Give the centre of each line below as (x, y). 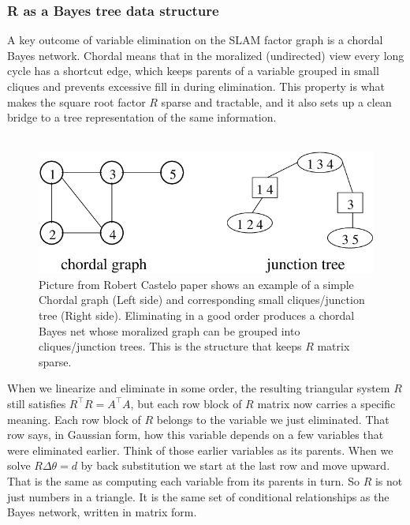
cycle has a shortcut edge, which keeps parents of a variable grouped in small (193, 71)
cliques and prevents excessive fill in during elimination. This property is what (196, 86)
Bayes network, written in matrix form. (102, 512)
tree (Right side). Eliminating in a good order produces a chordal (197, 315)
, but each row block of (186, 403)
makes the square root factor (76, 101)
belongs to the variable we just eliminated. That (273, 419)
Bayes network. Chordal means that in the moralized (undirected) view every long (206, 55)
